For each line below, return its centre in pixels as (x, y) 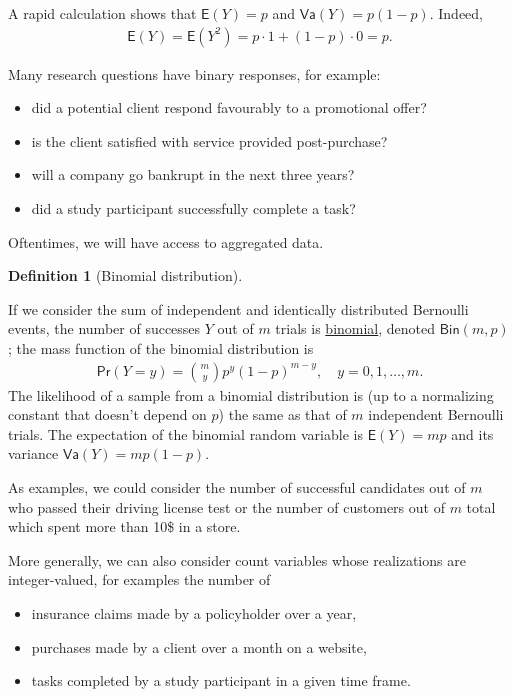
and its (472, 433)
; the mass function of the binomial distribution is (161, 347)
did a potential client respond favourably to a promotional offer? (229, 107)
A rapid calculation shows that (102, 13)
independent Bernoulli (436, 414)
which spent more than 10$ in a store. (124, 526)
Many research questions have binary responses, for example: (194, 73)
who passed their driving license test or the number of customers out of (226, 506)
